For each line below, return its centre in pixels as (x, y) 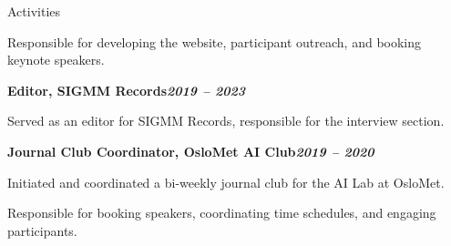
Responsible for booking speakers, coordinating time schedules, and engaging (222, 213)
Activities (34, 11)
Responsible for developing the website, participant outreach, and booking (215, 41)
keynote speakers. (56, 60)
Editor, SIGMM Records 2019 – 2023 (127, 90)
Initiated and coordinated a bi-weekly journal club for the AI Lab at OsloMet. (226, 182)
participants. (42, 230)
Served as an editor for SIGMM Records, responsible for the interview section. (226, 121)
